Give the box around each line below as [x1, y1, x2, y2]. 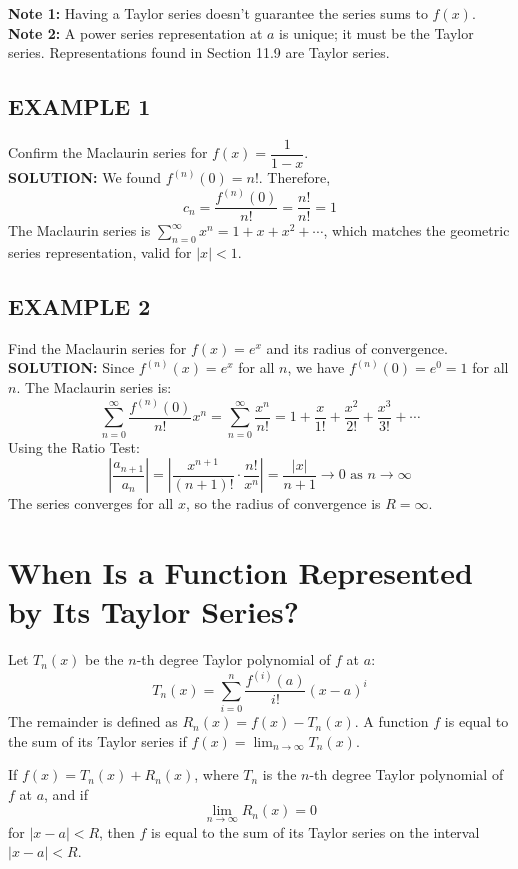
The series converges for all [8, 493, 174, 514]
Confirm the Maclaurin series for [8, 142, 208, 163]
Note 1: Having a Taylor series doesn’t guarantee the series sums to [8, 3, 428, 23]
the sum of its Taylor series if [8, 730, 187, 751]
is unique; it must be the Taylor [279, 22, 474, 43]
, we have [287, 357, 345, 378]
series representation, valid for [8, 241, 192, 262]
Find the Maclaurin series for [8, 337, 187, 358]
